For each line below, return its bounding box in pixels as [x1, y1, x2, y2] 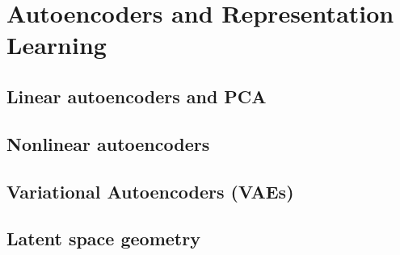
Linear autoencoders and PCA [6, 83, 267, 108]
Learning [6, 28, 107, 61]
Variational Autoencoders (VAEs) [6, 178, 294, 203]
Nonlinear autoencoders [6, 131, 210, 156]
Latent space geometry [6, 226, 200, 251]
